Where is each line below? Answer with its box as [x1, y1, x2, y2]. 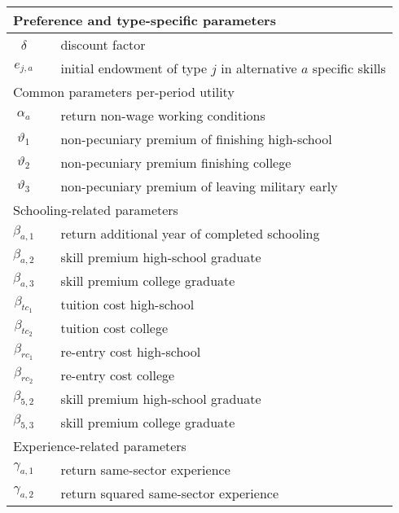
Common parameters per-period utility [13, 82, 235, 101]
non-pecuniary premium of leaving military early [60, 177, 338, 195]
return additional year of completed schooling [60, 224, 320, 243]
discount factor [60, 35, 146, 54]
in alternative [221, 59, 297, 77]
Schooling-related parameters [13, 200, 178, 219]
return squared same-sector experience [60, 484, 279, 502]
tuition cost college [60, 318, 169, 337]
